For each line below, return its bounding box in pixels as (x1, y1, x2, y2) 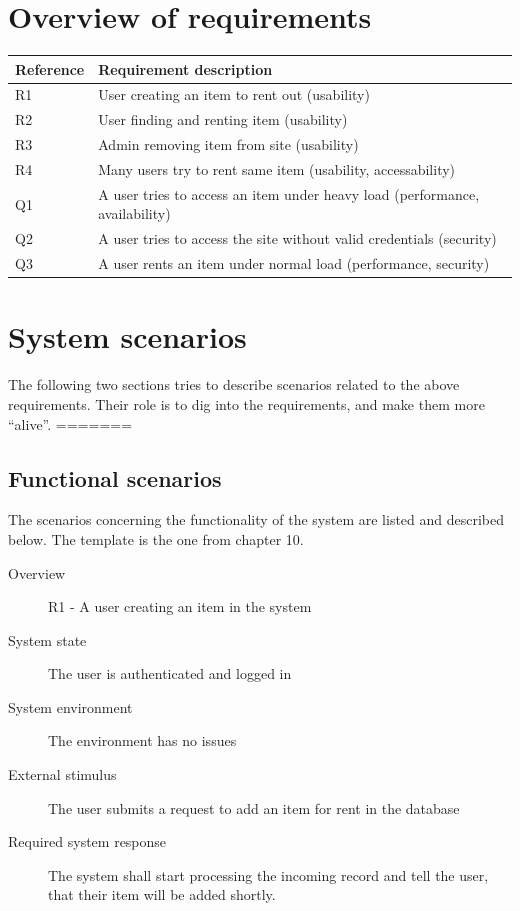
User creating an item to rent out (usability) (98, 84, 370, 105)
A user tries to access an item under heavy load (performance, (98, 183, 480, 204)
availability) (98, 203, 171, 224)
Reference (15, 58, 85, 79)
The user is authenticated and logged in (48, 663, 292, 684)
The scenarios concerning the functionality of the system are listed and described (8, 509, 505, 530)
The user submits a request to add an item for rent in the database (48, 797, 460, 818)
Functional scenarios (8, 462, 222, 493)
